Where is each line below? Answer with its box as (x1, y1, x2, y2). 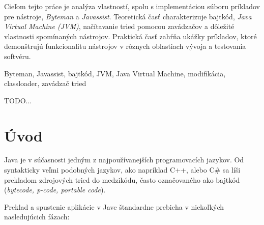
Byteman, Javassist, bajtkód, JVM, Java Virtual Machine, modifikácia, (4, 68, 226, 78)
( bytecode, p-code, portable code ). (4, 184, 106, 195)
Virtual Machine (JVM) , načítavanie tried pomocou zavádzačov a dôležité (4, 21, 234, 32)
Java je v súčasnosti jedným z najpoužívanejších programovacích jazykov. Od (4, 154, 244, 165)
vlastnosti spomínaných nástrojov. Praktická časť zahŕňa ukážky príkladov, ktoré (4, 31, 257, 41)
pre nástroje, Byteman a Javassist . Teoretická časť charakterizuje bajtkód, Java (4, 11, 252, 21)
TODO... (4, 95, 32, 105)
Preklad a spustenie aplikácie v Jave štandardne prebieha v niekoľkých (4, 201, 224, 212)
